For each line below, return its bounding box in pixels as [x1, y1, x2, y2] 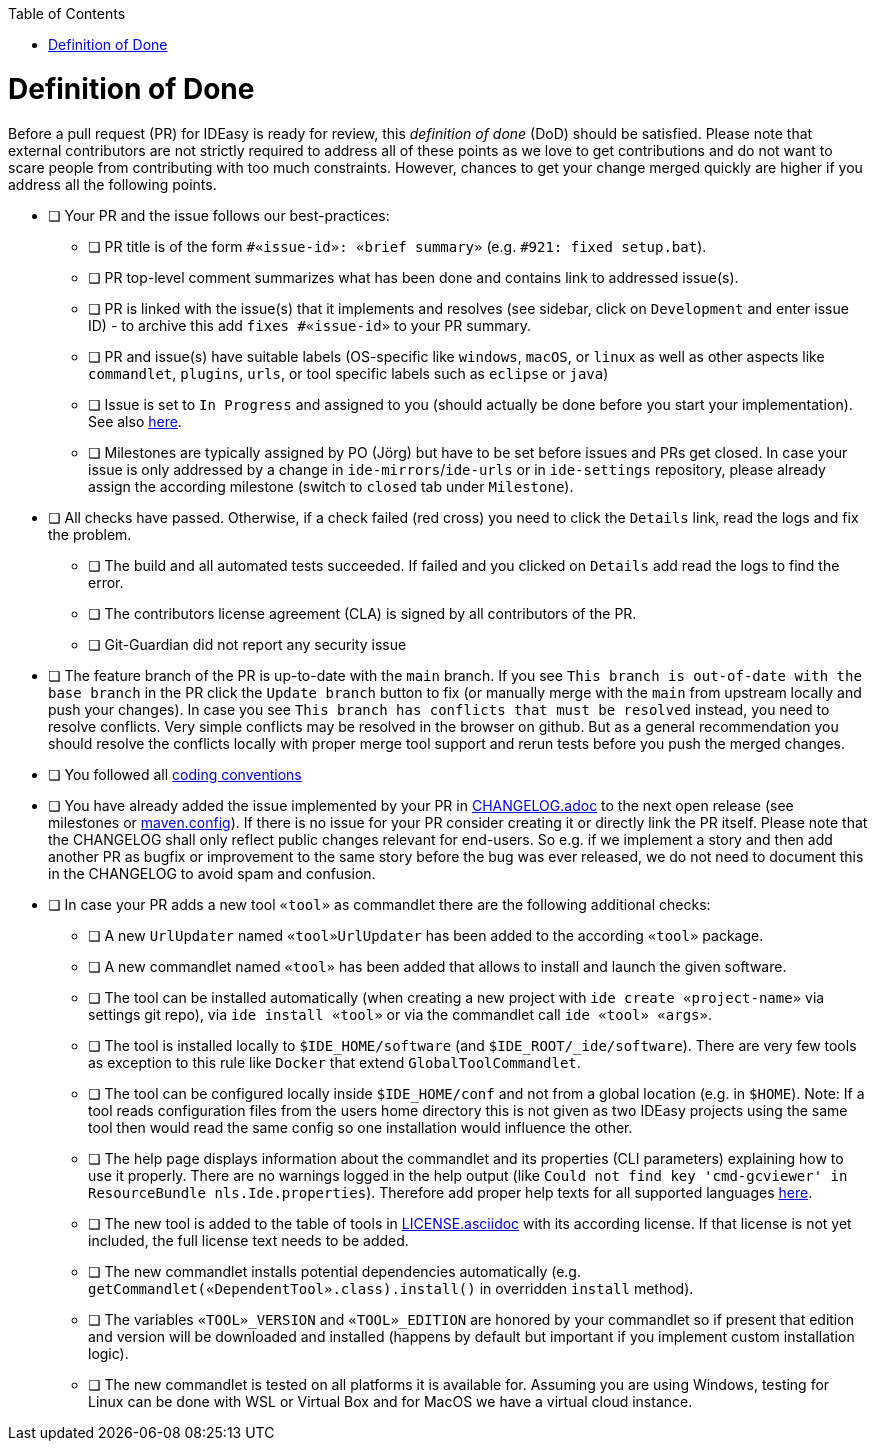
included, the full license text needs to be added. [88, 1231, 409, 1249]
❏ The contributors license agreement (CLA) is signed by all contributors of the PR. [88, 604, 637, 622]
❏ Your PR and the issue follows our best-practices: [48, 206, 390, 224]
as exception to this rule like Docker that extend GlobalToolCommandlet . [88, 1053, 581, 1071]
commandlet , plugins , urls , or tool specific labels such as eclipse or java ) [88, 364, 609, 382]
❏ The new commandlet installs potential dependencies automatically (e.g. [88, 1262, 581, 1280]
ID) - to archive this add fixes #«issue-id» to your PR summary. [88, 316, 532, 334]
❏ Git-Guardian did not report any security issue [88, 635, 407, 653]
